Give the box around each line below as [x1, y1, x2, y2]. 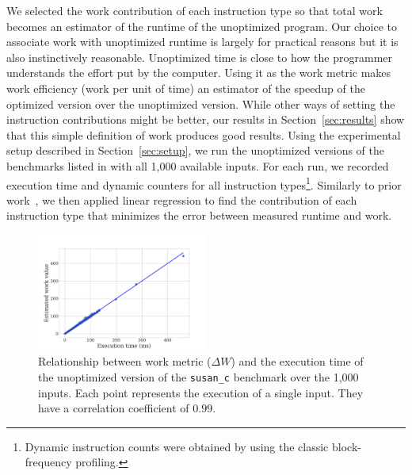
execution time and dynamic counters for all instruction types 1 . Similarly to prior [6, 174, 402, 193]
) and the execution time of [231, 353, 364, 370]
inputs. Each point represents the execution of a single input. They [38, 384, 364, 400]
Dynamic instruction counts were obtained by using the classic [25, 438, 329, 454]
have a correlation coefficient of [38, 400, 189, 416]
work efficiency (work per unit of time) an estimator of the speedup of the [6, 79, 365, 96]
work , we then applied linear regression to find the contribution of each [6, 191, 357, 208]
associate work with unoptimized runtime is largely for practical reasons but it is [6, 33, 399, 50]
